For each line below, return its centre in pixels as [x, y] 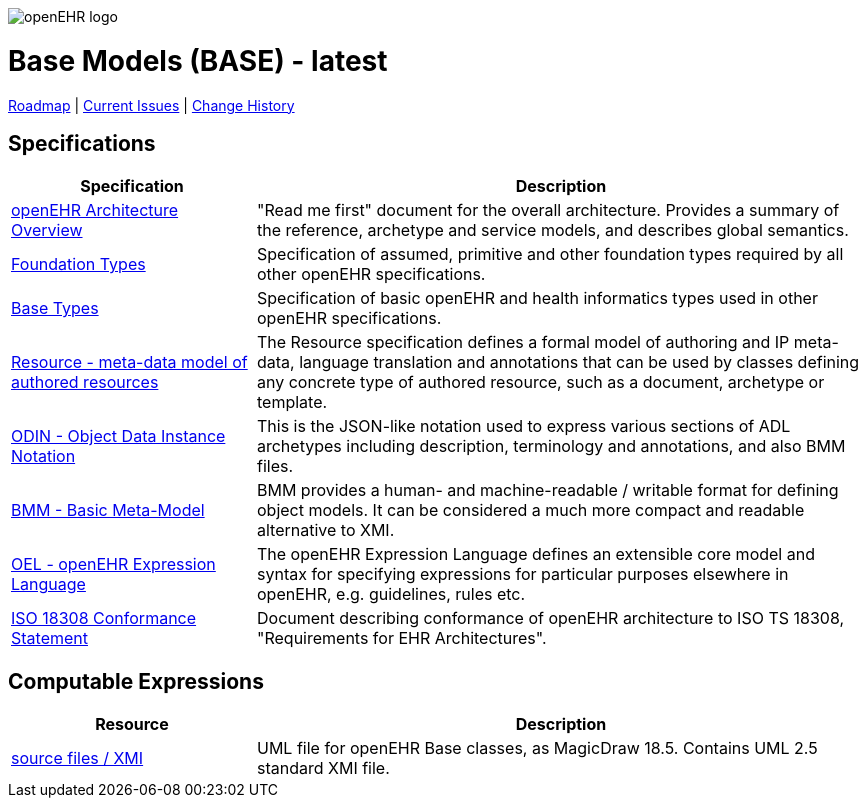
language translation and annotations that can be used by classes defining [579, 362]
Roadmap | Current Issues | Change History [151, 105]
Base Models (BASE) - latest [198, 60]
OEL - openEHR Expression [113, 564]
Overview [47, 230]
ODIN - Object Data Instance [118, 436]
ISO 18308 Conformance [104, 618]
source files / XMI [77, 758]
